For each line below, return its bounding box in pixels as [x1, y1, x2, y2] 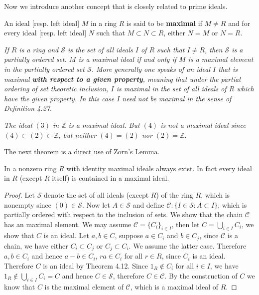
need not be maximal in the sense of [122, 93, 232, 103]
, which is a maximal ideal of [130, 282, 218, 292]
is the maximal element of [44, 282, 124, 292]
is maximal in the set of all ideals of [116, 83, 227, 94]
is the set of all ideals [68, 44, 133, 54]
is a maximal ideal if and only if [78, 54, 176, 64]
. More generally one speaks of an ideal [91, 63, 211, 74]
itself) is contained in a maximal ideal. [52, 173, 169, 183]
